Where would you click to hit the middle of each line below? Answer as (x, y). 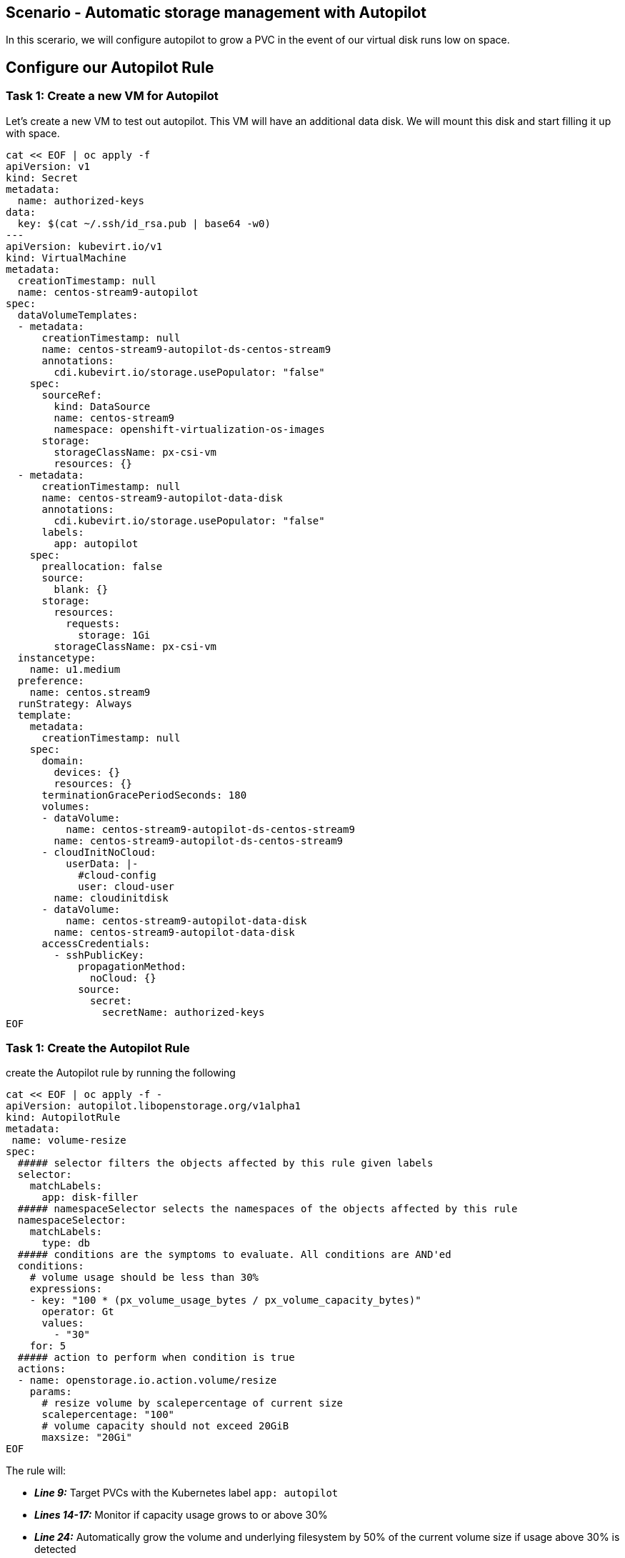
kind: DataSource (102, 406)
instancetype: (57, 658)
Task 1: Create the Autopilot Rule (98, 1048)
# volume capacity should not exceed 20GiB (165, 1426)
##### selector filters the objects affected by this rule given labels (225, 1163)
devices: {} (87, 772)
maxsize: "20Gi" (87, 1438)
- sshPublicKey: (99, 955)
